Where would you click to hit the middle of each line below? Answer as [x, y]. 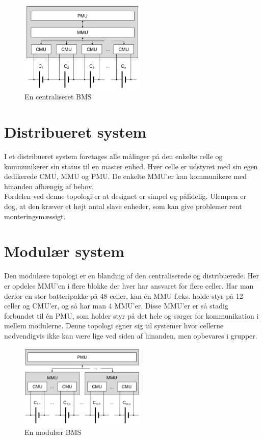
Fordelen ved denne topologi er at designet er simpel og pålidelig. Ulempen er [125, 196]
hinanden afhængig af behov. [49, 186]
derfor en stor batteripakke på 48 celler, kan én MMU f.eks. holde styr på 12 [124, 295]
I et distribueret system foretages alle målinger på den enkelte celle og [113, 156]
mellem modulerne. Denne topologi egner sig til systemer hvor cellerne [114, 326]
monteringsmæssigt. [35, 216]
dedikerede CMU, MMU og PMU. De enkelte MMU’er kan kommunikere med [126, 176]
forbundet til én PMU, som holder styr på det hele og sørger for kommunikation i [131, 315]
